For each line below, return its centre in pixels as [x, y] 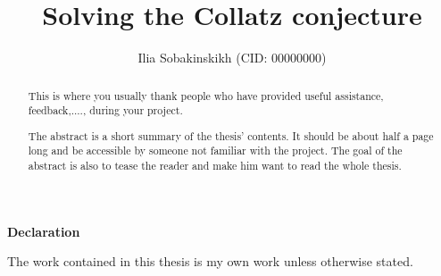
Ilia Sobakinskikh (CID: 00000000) [232, 58]
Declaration [44, 231]
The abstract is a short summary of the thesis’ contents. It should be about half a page [231, 135]
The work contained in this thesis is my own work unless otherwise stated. [210, 261]
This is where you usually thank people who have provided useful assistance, [206, 95]
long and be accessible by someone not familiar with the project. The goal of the [215, 151]
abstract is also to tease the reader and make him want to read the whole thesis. [215, 166]
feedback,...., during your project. [105, 110]
